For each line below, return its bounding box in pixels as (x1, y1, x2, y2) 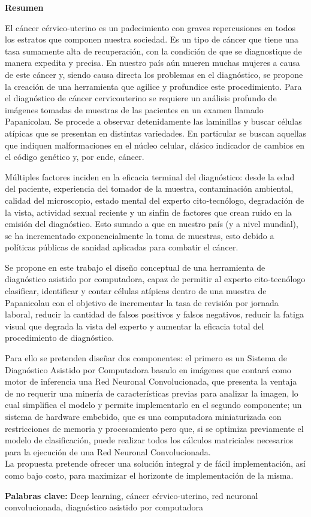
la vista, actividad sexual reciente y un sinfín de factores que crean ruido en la (5, 205, 292, 218)
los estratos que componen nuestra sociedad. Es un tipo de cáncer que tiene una (5, 33, 298, 46)
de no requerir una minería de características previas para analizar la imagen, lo (5, 386, 298, 399)
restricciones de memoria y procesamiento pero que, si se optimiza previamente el (5, 422, 304, 434)
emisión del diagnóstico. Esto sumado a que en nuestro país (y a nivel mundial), (5, 217, 298, 230)
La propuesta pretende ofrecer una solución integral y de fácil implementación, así (5, 457, 306, 470)
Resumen (5, 1, 44, 13)
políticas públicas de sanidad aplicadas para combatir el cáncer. (5, 241, 238, 253)
